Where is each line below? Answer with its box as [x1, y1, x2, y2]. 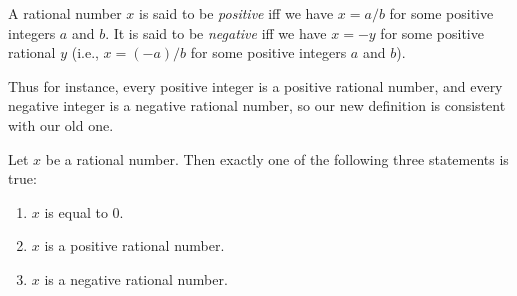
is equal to [44, 201, 108, 222]
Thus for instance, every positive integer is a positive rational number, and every [8, 75, 503, 96]
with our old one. [8, 114, 114, 135]
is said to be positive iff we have [139, 3, 334, 23]
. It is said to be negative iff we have [105, 22, 327, 43]
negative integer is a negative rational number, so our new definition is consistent [8, 95, 506, 116]
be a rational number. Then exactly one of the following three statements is [45, 148, 509, 169]
